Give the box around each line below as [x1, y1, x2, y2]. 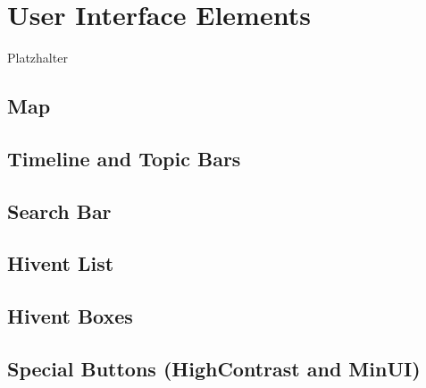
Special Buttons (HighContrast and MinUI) [7, 355, 421, 383]
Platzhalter [7, 48, 68, 67]
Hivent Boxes [7, 302, 133, 330]
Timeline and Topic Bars [7, 144, 241, 172]
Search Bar [7, 197, 112, 224]
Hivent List [7, 249, 114, 277]
